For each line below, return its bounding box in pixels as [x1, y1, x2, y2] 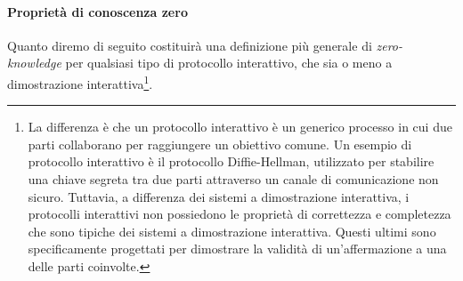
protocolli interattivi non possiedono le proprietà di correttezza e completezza [28, 205, 451, 223]
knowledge [7, 53, 61, 72]
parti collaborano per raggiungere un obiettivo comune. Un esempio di [28, 134, 412, 153]
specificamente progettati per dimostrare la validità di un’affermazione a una [28, 239, 447, 258]
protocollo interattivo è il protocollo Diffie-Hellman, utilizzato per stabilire [28, 152, 435, 171]
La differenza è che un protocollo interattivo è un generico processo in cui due [28, 117, 452, 136]
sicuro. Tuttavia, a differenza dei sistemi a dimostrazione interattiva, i [28, 187, 410, 205]
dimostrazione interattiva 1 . [7, 71, 153, 92]
